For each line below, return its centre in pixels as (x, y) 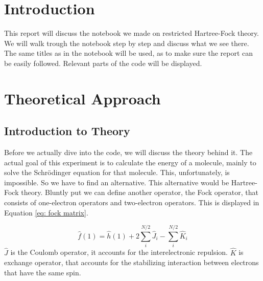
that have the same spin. (43, 272)
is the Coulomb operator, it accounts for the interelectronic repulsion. (119, 252)
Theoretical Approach (82, 98)
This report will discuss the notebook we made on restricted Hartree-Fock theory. (131, 33)
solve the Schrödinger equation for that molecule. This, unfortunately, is (117, 172)
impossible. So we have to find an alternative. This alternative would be (117, 182)
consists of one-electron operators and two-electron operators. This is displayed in (132, 202)
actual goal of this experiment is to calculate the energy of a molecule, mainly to (130, 162)
